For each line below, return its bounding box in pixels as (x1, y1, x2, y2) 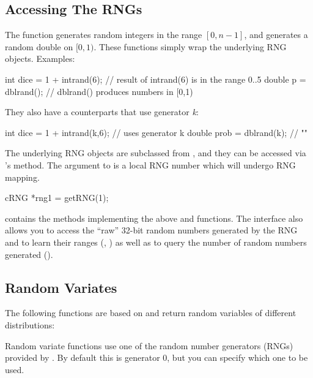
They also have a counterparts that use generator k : (5, 105, 199, 118)
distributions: (5, 318, 55, 331)
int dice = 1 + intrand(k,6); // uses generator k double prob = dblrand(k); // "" (5, 126, 308, 138)
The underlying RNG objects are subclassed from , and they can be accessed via (5, 146, 306, 159)
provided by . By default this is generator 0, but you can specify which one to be (5, 351, 308, 364)
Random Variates (5, 278, 117, 297)
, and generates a (244, 28, 308, 41)
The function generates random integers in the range (5, 28, 202, 41)
